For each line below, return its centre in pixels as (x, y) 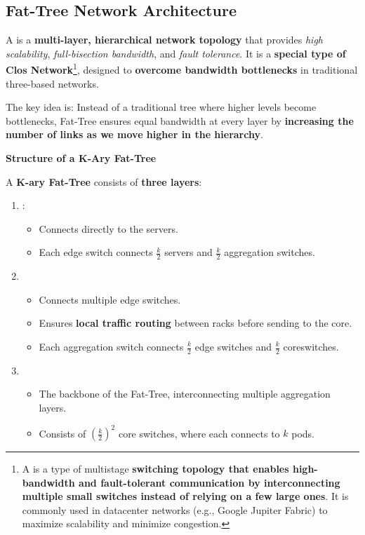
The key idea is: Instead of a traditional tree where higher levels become (161, 107)
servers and (188, 252)
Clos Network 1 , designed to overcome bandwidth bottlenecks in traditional (182, 69)
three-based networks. (52, 83)
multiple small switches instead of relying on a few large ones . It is (185, 496)
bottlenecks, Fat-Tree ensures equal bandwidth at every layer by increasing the (180, 120)
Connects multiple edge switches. (110, 299)
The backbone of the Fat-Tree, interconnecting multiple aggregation (185, 394)
